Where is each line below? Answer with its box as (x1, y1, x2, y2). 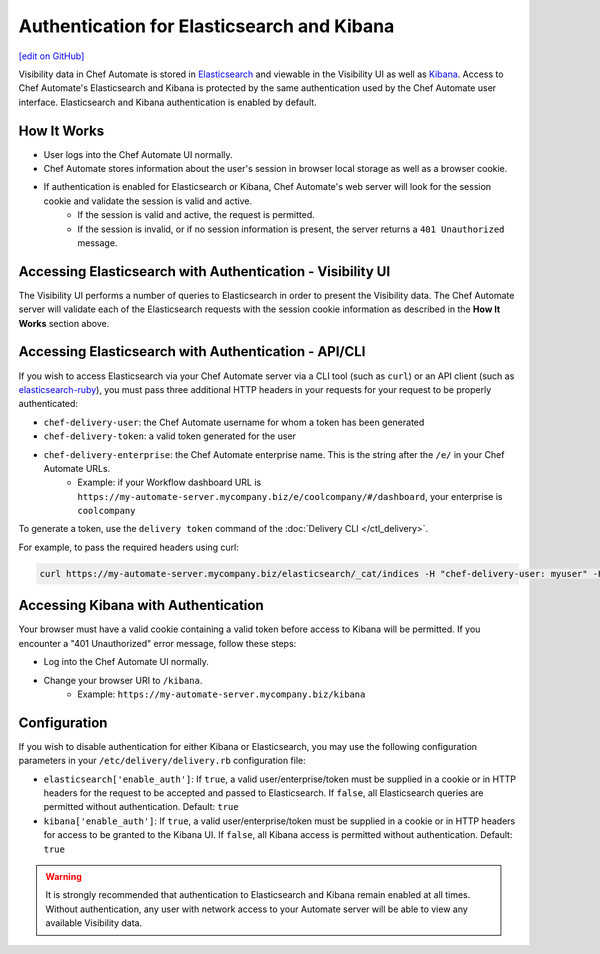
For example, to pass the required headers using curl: (18, 541, 240, 553)
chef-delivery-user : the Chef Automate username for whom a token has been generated (43, 416, 425, 428)
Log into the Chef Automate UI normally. (43, 656, 209, 668)
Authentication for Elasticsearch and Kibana (18, 15, 395, 37)
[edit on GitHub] (18, 50, 85, 62)
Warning (45, 870, 82, 882)
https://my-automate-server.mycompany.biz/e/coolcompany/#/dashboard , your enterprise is (77, 490, 503, 502)
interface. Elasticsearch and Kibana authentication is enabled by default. (18, 96, 317, 108)
